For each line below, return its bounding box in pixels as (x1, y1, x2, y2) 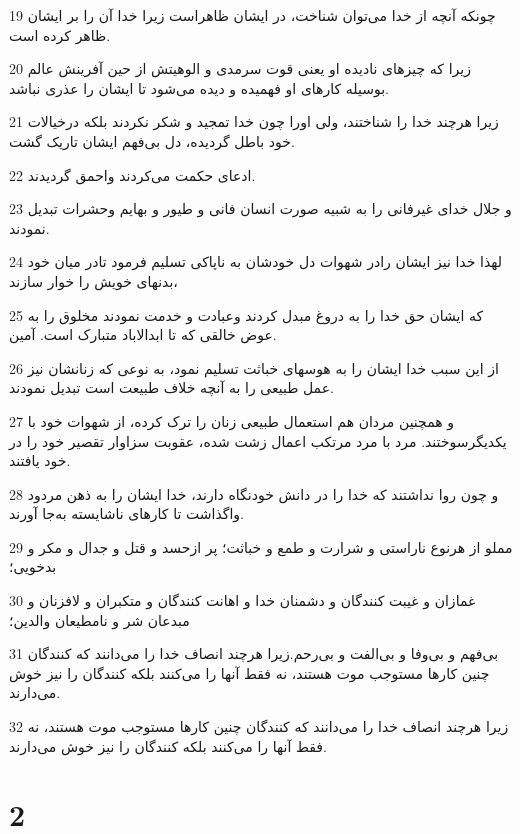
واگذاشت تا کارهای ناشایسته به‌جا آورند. (9, 503, 244, 524)
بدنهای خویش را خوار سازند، (9, 270, 178, 291)
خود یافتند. (9, 450, 71, 471)
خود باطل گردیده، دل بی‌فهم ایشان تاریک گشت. (9, 130, 295, 151)
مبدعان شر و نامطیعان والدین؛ (9, 609, 190, 630)
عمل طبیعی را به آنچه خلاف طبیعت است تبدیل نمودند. (9, 377, 334, 398)
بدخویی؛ (9, 556, 57, 577)
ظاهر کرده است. (9, 24, 111, 45)
